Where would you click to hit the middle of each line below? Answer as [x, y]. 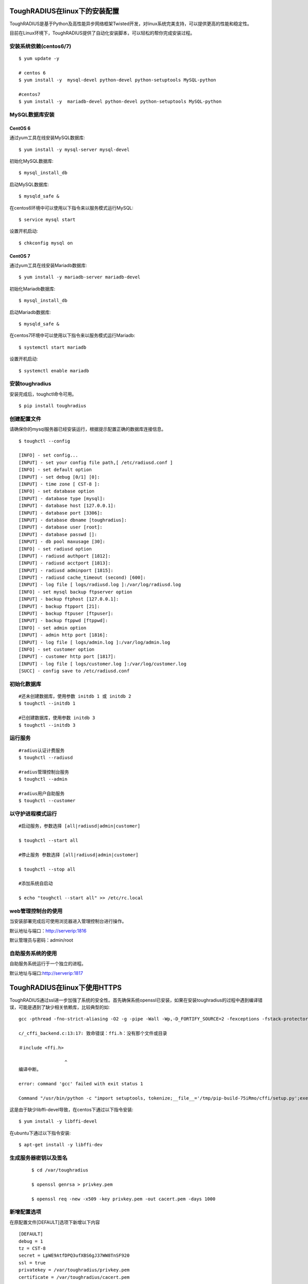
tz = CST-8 [32, 1249]
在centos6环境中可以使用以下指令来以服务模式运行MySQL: [71, 207]
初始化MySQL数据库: [32, 161]
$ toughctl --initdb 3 [47, 725]
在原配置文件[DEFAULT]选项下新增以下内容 [55, 1222]
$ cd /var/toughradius [60, 1170]
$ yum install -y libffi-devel [58, 1121]
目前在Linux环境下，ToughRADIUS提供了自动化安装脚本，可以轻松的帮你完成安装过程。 [102, 33]
